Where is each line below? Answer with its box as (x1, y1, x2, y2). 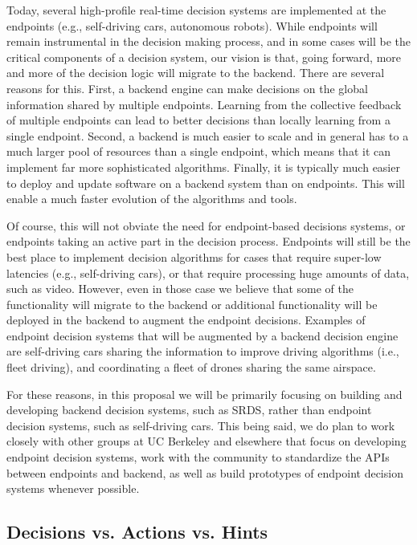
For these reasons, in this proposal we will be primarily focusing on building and (6, 385, 403, 402)
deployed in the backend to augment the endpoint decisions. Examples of (6, 311, 366, 328)
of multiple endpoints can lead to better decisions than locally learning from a (6, 112, 390, 128)
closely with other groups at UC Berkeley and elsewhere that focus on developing (6, 433, 407, 449)
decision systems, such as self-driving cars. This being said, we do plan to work (6, 417, 395, 433)
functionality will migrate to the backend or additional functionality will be (6, 295, 378, 312)
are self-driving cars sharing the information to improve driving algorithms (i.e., (6, 343, 399, 360)
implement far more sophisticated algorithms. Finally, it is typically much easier (6, 158, 400, 175)
